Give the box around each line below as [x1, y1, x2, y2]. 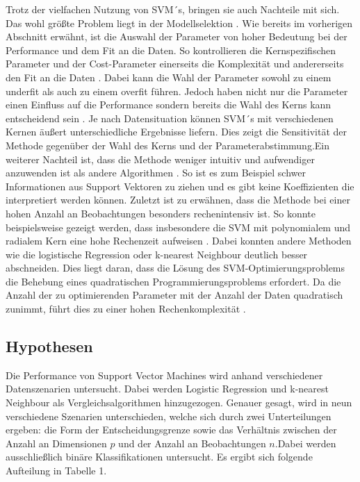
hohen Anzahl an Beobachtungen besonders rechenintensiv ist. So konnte [6, 206, 316, 220]
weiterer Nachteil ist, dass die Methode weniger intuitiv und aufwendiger [6, 151, 315, 166]
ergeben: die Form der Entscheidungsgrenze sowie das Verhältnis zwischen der [6, 422, 337, 437]
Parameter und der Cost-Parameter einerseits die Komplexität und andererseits [6, 56, 344, 71]
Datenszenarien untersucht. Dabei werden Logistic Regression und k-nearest [6, 381, 329, 396]
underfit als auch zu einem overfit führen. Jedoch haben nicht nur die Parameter [6, 83, 348, 98]
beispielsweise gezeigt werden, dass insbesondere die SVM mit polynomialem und [6, 219, 351, 234]
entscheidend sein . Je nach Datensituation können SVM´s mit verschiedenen [6, 110, 334, 125]
